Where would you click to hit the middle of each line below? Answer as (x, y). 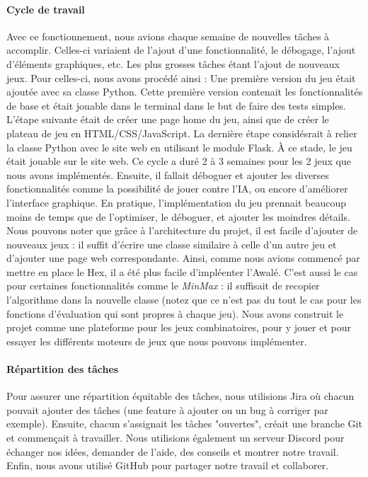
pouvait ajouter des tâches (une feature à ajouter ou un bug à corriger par (167, 409)
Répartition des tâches (63, 369)
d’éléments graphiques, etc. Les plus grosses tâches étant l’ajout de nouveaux (173, 63)
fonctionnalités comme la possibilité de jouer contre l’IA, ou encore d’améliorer (177, 189)
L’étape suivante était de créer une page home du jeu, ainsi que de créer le (168, 119)
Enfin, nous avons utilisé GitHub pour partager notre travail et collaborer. (168, 465)
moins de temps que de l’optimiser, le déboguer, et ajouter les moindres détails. (178, 216)
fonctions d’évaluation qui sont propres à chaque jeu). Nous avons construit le (175, 313)
